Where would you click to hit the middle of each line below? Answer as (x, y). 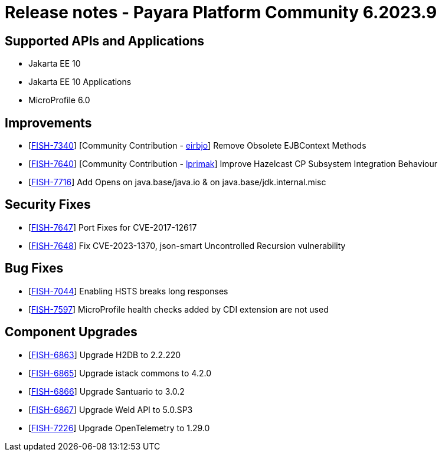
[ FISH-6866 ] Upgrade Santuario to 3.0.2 (107, 391)
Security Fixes (48, 205)
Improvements (48, 123)
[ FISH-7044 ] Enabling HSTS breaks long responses (128, 291)
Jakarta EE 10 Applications (80, 82)
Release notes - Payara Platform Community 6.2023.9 (221, 12)
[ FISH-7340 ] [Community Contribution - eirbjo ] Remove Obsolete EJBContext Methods (197, 146)
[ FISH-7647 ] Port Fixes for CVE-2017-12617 (113, 227)
